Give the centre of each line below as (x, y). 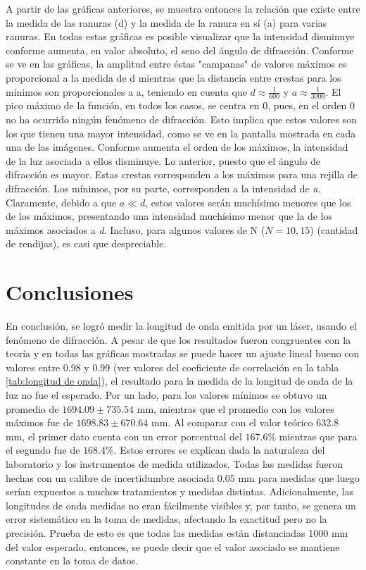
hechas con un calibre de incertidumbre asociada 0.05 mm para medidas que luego (183, 477)
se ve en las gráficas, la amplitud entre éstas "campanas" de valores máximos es (176, 64)
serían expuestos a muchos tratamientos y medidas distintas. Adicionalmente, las (180, 491)
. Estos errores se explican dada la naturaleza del (219, 450)
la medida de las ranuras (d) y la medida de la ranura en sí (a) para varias (166, 22)
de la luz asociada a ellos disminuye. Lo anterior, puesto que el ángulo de (163, 160)
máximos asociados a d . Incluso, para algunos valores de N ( (135, 229)
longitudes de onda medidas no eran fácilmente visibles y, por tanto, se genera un (181, 505)
